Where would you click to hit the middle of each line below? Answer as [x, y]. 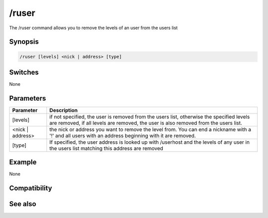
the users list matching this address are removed [106, 148]
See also [23, 204]
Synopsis [24, 42]
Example [23, 162]
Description [64, 110]
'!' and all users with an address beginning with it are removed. [123, 135]
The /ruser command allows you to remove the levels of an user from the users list [94, 28]
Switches [24, 72]
